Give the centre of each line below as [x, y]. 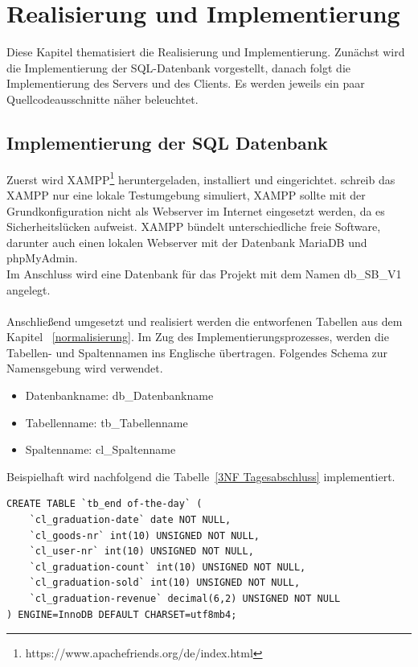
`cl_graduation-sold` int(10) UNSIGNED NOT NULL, [165, 583]
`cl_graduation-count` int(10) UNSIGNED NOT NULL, [168, 567]
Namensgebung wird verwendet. [85, 368]
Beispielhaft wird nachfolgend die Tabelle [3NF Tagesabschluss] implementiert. [201, 476]
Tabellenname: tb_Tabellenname [107, 422]
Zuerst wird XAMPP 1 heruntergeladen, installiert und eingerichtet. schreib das [201, 178]
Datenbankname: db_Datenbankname [119, 395]
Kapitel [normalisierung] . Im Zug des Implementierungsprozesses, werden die [198, 337]
